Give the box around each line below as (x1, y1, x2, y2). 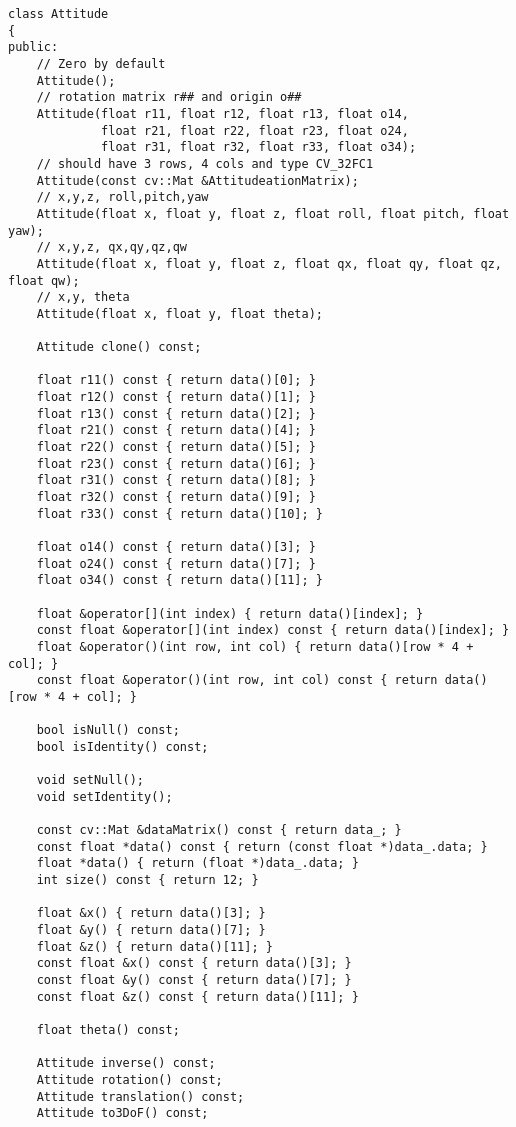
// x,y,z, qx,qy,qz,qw (36, 240, 187, 255)
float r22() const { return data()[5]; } (36, 440, 316, 455)
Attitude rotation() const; (36, 1073, 223, 1087)
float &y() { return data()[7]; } (36, 923, 266, 938)
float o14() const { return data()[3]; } (36, 540, 316, 554)
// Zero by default (36, 56, 166, 71)
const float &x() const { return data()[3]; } (36, 956, 352, 971)
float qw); (8, 273, 80, 288)
